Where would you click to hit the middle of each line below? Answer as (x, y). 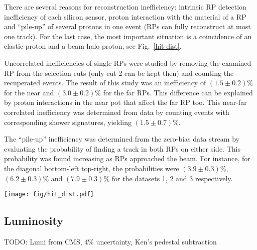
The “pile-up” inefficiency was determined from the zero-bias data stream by (122, 139)
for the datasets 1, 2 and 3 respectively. (172, 178)
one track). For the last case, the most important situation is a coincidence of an (128, 36)
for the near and (29, 92)
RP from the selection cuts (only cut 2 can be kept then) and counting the (119, 73)
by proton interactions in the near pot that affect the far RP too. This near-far (125, 102)
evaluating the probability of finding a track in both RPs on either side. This (122, 148)
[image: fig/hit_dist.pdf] (49, 195)
